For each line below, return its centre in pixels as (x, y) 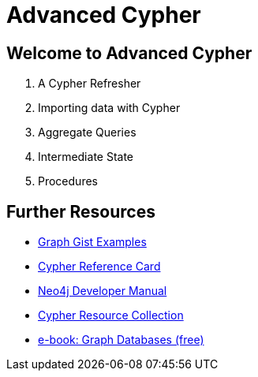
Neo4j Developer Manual (103, 291)
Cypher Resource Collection (111, 315)
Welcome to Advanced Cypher (129, 53)
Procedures (68, 181)
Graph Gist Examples (92, 242)
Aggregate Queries (87, 133)
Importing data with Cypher (109, 108)
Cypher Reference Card (99, 267)
